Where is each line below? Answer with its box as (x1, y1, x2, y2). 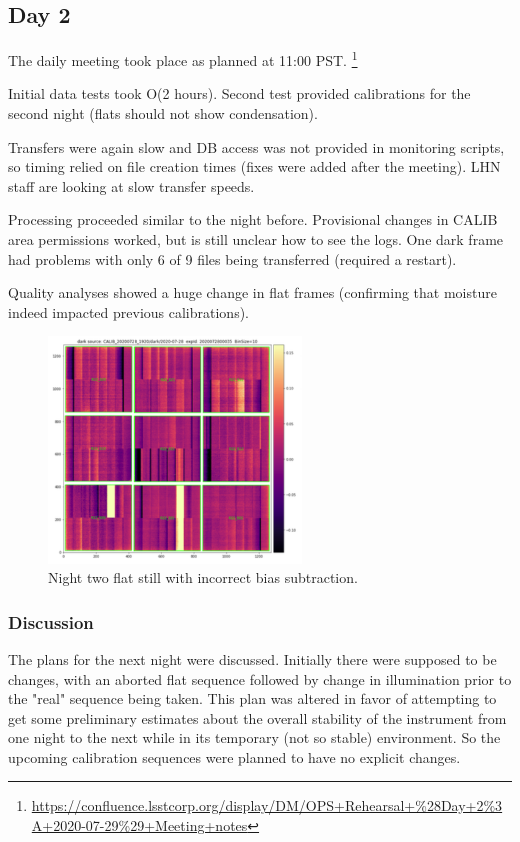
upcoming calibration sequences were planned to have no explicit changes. (8, 746, 461, 767)
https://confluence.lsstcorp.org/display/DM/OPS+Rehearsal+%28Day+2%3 (31, 795, 503, 816)
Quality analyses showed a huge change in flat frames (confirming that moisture (8, 282, 497, 303)
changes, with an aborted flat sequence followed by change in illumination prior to (8, 668, 512, 689)
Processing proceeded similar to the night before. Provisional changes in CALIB (8, 209, 498, 230)
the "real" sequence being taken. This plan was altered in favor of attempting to (8, 688, 497, 709)
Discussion (8, 609, 94, 634)
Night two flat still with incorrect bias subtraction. (48, 567, 358, 588)
